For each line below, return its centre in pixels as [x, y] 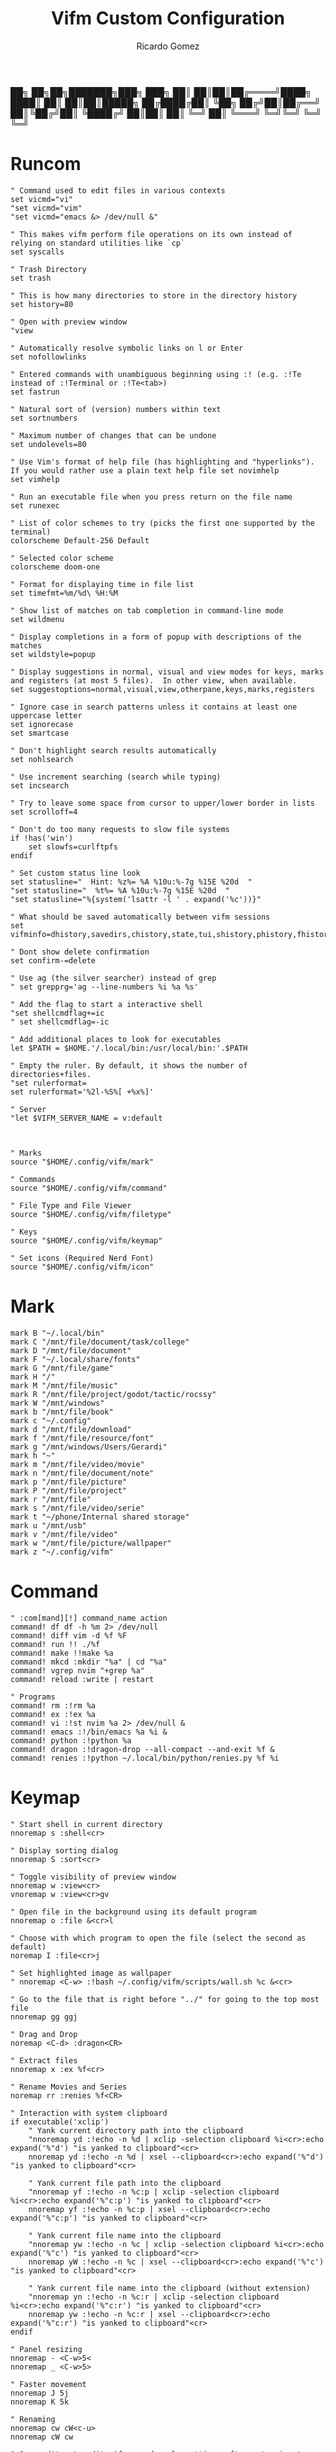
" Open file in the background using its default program [133, 1912]
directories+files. [51, 1074]
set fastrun [35, 392]
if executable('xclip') [60, 2122]
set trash [31, 278]
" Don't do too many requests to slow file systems [120, 829]
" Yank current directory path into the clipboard [136, 2130]
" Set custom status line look [75, 873]
